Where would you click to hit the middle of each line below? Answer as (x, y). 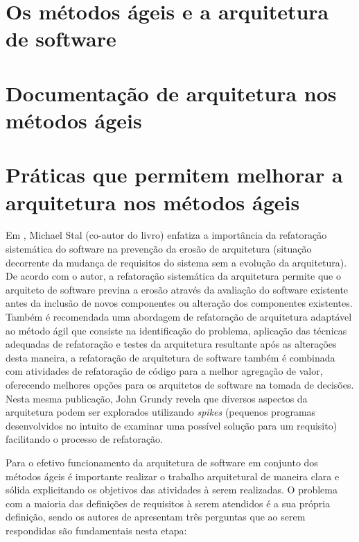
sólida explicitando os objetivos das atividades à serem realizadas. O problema (172, 490)
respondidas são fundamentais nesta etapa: (96, 530)
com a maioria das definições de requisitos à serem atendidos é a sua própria (168, 503)
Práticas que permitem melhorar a (174, 175)
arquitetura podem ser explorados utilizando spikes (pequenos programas (161, 412)
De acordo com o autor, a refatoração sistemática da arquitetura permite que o (173, 276)
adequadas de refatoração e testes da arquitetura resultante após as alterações (171, 344)
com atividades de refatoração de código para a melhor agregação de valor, (164, 371)
